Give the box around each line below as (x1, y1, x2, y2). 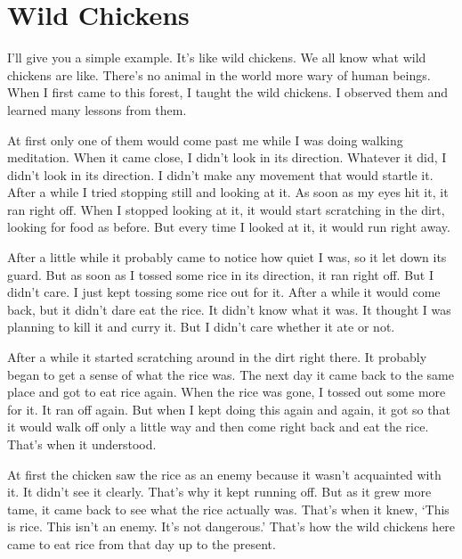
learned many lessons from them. (7, 100, 187, 119)
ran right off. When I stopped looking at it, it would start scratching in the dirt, (7, 200, 445, 218)
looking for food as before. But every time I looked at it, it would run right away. (7, 218, 450, 236)
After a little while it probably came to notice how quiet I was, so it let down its (7, 248, 447, 267)
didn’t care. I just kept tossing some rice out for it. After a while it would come (7, 283, 441, 301)
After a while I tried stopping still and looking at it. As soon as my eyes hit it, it (7, 183, 449, 201)
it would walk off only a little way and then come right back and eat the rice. (7, 417, 429, 436)
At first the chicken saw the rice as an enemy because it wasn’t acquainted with (7, 464, 442, 483)
